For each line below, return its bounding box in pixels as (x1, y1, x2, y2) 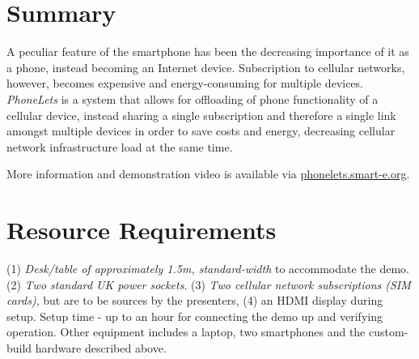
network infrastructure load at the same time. (6, 138, 233, 155)
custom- (368, 323, 408, 340)
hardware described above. (35, 339, 167, 356)
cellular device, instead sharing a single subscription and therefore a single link (6, 106, 396, 123)
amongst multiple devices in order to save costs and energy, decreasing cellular (6, 122, 396, 139)
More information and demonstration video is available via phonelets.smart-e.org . (6, 165, 410, 182)
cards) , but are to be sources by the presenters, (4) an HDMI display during (6, 292, 383, 309)
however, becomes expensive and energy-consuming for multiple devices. (6, 75, 363, 92)
